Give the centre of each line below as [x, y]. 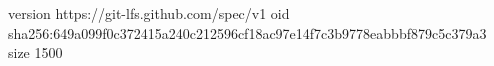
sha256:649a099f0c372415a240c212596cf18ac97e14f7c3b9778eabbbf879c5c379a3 [247, 32]
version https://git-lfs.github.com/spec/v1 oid [149, 13]
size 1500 [35, 52]
